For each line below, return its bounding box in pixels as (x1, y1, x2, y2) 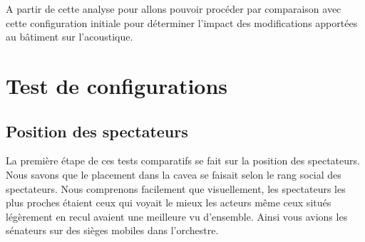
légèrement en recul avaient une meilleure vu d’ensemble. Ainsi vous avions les (6, 209, 348, 223)
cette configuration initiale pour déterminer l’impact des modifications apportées (6, 15, 358, 30)
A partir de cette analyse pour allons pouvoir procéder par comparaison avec (6, 1, 341, 16)
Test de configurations (6, 70, 228, 100)
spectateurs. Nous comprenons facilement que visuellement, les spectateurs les (6, 181, 346, 196)
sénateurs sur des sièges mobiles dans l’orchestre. (6, 223, 219, 238)
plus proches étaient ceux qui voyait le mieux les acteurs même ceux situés (6, 195, 331, 210)
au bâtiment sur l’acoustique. (6, 29, 133, 44)
